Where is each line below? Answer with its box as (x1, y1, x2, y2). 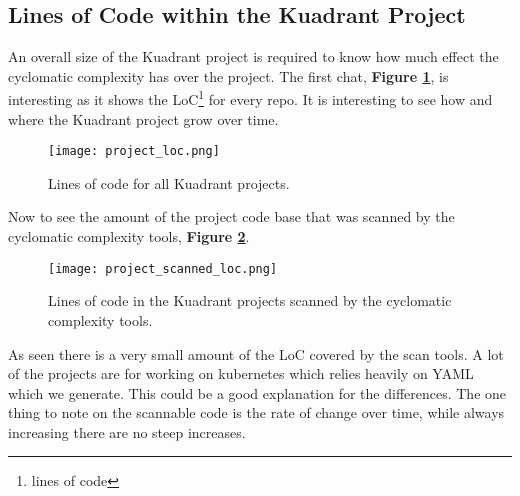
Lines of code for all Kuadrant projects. (48, 172, 290, 193)
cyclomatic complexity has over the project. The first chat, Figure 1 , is (8, 65, 449, 86)
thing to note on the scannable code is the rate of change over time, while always (8, 402, 505, 423)
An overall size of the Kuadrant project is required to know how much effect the (8, 46, 499, 67)
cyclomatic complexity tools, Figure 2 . (8, 226, 250, 247)
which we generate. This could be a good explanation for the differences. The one (8, 382, 507, 403)
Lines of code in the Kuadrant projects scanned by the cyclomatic (48, 290, 452, 311)
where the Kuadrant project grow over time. (8, 108, 279, 129)
